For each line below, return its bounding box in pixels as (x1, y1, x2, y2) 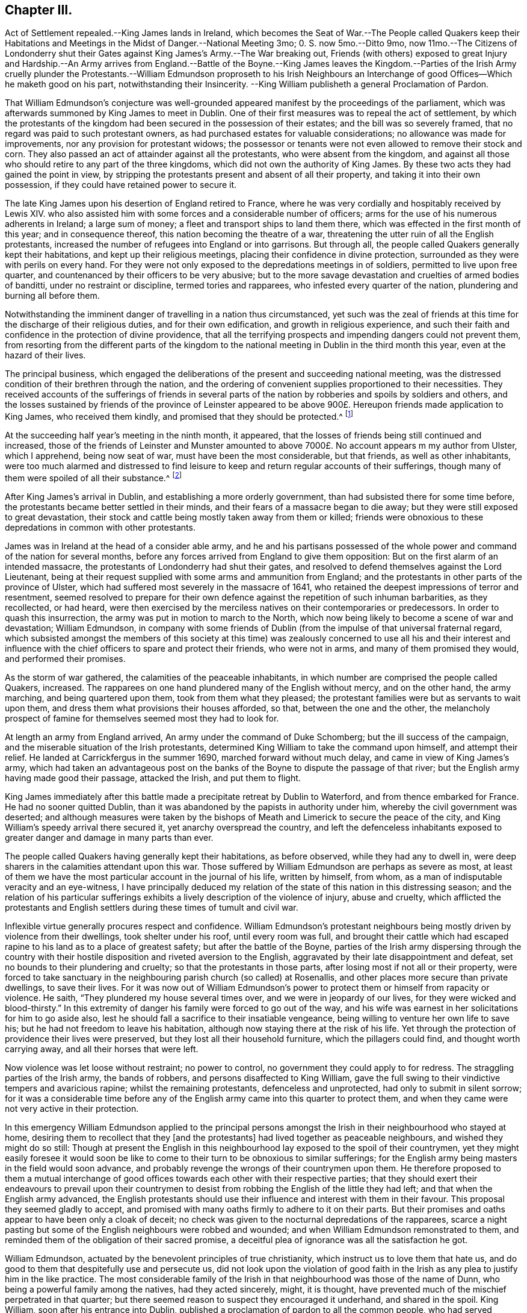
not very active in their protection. (5, 1103, 139, 1114)
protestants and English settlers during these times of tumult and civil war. (5, 902, 298, 912)
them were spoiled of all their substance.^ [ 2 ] (5, 471, 182, 483)
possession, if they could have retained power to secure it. (5, 179, 237, 190)
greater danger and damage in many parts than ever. (5, 832, 214, 843)
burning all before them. (5, 290, 100, 301)
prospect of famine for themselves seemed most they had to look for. (5, 713, 279, 723)
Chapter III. (5, 2, 73, 17)
